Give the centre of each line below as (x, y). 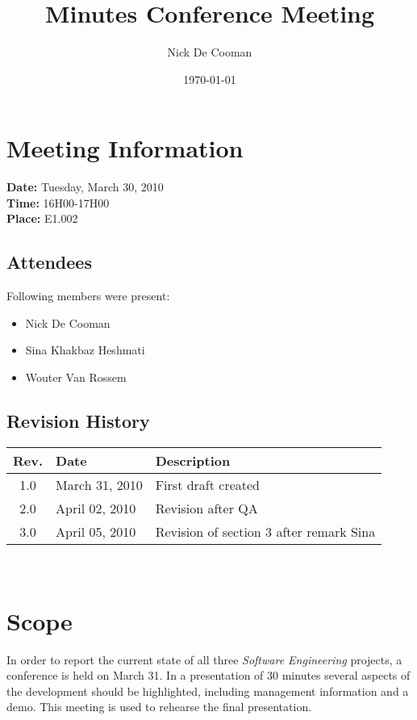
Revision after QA (206, 508)
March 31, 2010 (99, 484)
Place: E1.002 (42, 218)
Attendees (49, 262)
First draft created (208, 484)
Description (193, 460)
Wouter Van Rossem (76, 377)
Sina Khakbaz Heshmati (85, 350)
